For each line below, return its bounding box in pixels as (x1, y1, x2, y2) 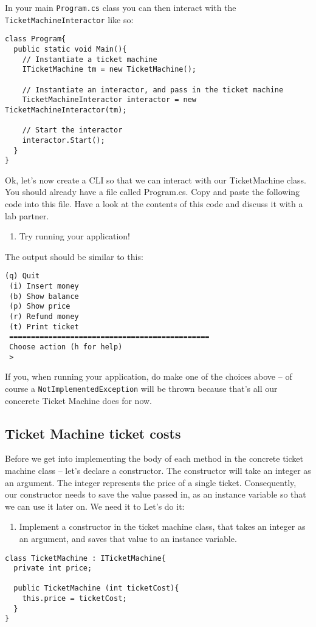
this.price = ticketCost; (22, 594, 127, 603)
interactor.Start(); (22, 135, 105, 145)
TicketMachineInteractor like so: (5, 13, 134, 26)
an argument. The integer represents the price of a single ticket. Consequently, (5, 476, 297, 488)
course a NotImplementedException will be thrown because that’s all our (5, 382, 278, 394)
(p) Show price (9, 302, 70, 311)
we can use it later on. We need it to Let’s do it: (5, 499, 185, 512)
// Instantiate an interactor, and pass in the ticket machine (22, 85, 284, 94)
